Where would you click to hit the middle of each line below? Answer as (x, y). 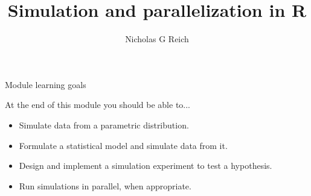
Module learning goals (46, 84)
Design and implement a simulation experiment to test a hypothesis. (146, 166)
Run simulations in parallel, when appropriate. (105, 185)
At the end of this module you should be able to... (98, 105)
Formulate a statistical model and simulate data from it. (123, 145)
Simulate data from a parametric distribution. (104, 125)
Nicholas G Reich (157, 39)
